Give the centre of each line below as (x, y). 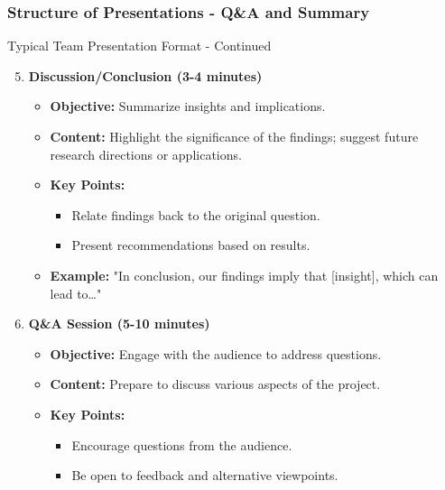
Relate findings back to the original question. (196, 214)
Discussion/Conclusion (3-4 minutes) (145, 75)
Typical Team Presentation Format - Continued (139, 46)
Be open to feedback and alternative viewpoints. (205, 475)
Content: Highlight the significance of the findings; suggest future (234, 136)
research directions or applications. (146, 154)
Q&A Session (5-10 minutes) (119, 324)
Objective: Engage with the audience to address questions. (216, 353)
